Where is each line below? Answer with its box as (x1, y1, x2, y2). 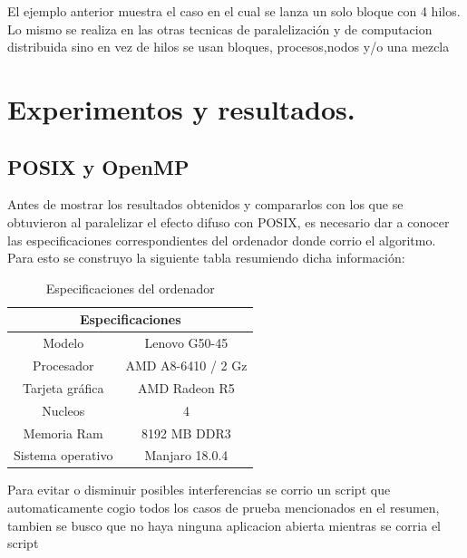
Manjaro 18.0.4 (144, 446, 229, 465)
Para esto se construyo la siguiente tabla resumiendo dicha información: (7, 248, 405, 267)
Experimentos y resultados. (7, 90, 355, 127)
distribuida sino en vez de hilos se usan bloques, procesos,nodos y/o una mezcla (7, 37, 450, 56)
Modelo (43, 333, 84, 352)
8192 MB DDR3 (141, 423, 231, 442)
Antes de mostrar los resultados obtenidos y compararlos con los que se (7, 195, 404, 214)
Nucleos (42, 400, 85, 419)
